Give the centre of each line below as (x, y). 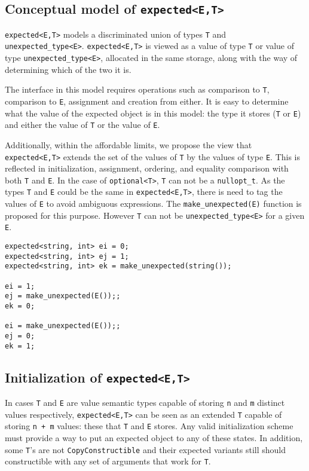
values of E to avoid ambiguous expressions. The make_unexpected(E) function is (153, 204)
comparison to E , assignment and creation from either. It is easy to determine (147, 101)
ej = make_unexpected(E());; (63, 296)
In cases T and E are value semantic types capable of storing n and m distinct (145, 403)
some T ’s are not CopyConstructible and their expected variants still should (146, 449)
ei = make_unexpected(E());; (63, 326)
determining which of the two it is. (68, 69)
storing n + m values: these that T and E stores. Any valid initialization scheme (149, 426)
